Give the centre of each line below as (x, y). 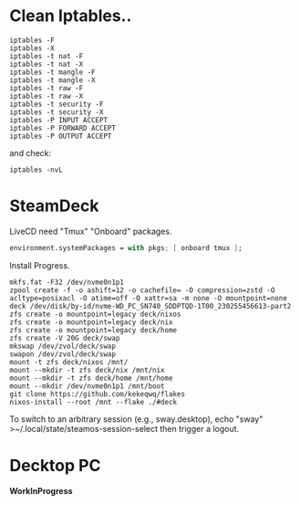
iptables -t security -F (57, 104)
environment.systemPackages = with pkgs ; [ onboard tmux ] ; (126, 247)
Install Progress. (40, 265)
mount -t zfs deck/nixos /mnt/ (69, 362)
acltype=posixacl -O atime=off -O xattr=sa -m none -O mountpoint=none (148, 298)
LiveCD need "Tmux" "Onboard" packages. (91, 231)
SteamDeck (54, 206)
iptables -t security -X (57, 112)
